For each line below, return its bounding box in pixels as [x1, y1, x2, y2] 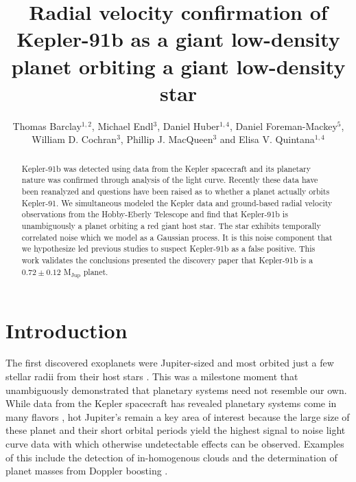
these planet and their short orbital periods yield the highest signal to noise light [5, 423, 346, 437]
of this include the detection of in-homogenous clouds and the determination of [5, 450, 337, 464]
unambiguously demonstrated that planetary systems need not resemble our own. [5, 382, 347, 397]
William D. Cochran [32, 132, 117, 146]
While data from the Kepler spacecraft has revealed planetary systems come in [5, 396, 337, 410]
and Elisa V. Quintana [219, 132, 315, 146]
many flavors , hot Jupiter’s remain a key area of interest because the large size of [5, 409, 350, 424]
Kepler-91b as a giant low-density [16, 25, 340, 53]
